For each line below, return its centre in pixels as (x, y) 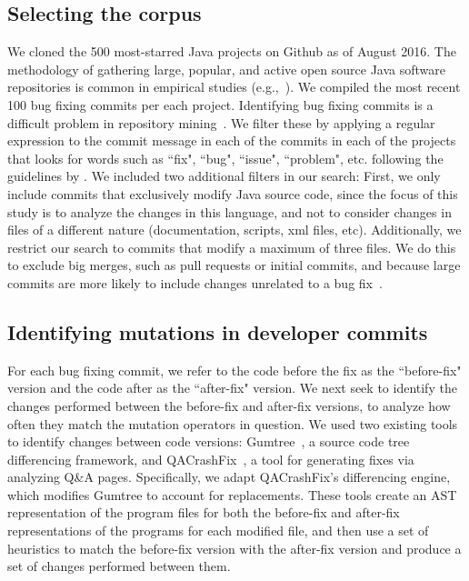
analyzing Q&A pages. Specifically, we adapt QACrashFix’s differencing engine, (229, 477)
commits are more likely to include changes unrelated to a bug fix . (195, 282)
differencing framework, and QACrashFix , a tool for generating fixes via (211, 459)
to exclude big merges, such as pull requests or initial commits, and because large (234, 265)
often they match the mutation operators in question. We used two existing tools (233, 423)
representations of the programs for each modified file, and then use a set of (218, 531)
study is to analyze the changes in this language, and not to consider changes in (230, 211)
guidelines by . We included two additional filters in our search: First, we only (224, 176)
